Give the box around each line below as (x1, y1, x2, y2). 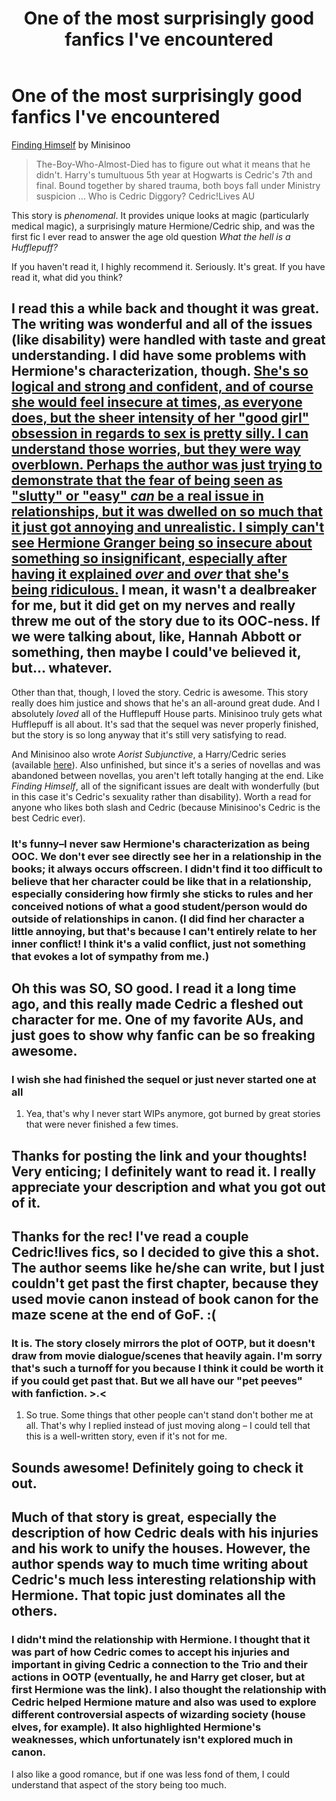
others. (11, 1603, 58, 1620)
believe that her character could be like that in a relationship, (11, 874, 312, 888)
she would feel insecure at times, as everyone (11, 394, 303, 411)
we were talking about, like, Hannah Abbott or (11, 628, 302, 646)
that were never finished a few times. (25, 1118, 179, 1131)
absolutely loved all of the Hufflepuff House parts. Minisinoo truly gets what (11, 707, 323, 719)
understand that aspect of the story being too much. (11, 1778, 227, 1791)
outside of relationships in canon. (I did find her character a (11, 912, 305, 926)
